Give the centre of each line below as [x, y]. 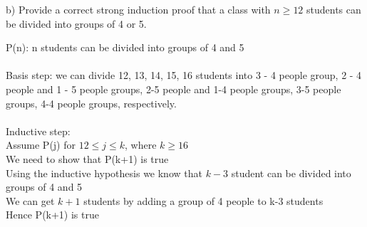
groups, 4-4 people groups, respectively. [91, 103]
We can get [30, 200]
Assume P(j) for [41, 145]
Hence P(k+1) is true [52, 215]
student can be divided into [291, 173]
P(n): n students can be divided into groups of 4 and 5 [125, 47]
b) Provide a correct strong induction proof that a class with [138, 9]
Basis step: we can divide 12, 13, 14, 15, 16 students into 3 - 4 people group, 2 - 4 [184, 75]
